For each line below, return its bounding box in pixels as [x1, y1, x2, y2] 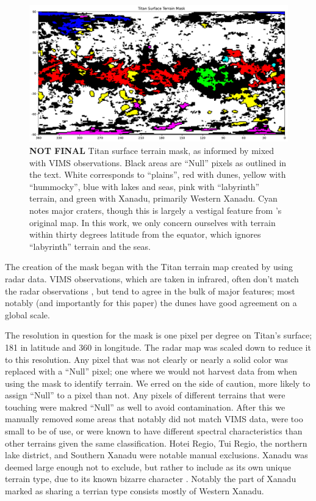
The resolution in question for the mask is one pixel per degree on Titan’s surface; [5, 329, 312, 342]
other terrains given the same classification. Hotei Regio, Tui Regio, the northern [5, 436, 307, 449]
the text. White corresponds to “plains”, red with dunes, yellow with [29, 168, 286, 181]
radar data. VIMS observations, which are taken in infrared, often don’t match [5, 272, 299, 285]
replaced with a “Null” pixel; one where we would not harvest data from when [5, 365, 297, 378]
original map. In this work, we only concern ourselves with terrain [29, 216, 276, 229]
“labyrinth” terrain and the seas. [29, 240, 151, 252]
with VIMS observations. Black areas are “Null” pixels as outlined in [29, 156, 287, 169]
